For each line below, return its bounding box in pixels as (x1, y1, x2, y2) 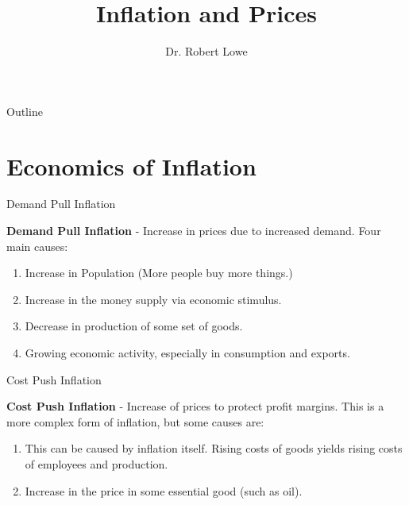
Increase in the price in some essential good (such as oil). (25, 482, 303, 499)
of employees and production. (25, 455, 168, 472)
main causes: (6, 237, 68, 254)
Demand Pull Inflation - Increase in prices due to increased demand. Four (6, 222, 381, 239)
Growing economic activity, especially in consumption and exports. (25, 345, 350, 360)
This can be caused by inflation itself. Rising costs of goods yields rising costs (25, 440, 403, 457)
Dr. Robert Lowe (165, 43, 248, 60)
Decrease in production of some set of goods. (25, 318, 243, 334)
